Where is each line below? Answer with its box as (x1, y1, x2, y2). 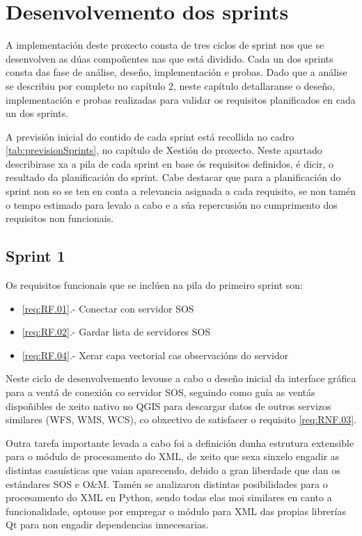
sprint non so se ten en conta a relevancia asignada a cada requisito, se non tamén (6, 184, 356, 198)
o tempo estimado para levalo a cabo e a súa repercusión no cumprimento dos (6, 197, 338, 212)
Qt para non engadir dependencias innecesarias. (6, 517, 209, 532)
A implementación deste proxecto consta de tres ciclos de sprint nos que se (6, 38, 324, 52)
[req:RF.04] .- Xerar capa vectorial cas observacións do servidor (22, 347, 289, 362)
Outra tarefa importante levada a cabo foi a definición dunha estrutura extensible (6, 435, 354, 450)
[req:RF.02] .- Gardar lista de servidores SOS (22, 324, 211, 339)
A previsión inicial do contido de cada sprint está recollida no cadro (6, 129, 294, 143)
